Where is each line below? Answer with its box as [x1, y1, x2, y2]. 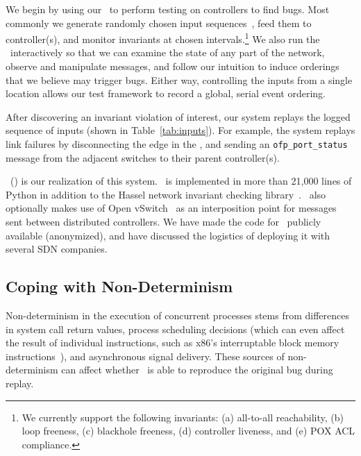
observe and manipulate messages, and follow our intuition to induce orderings [6, 59, 339, 74]
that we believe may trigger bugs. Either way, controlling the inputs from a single [6, 72, 353, 87]
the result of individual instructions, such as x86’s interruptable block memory [6, 335, 339, 350]
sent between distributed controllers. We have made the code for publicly [6, 214, 321, 229]
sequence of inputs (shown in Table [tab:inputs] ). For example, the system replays [6, 123, 355, 137]
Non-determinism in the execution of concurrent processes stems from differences [6, 308, 349, 323]
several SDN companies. [6, 242, 108, 256]
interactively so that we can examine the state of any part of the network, [10, 45, 325, 60]
